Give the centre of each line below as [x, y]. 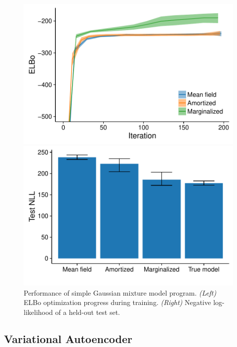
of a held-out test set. [87, 312]
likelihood [39, 312]
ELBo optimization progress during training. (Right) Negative [118, 302]
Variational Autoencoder [68, 338]
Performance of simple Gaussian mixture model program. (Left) [120, 292]
